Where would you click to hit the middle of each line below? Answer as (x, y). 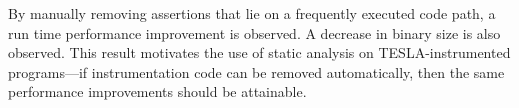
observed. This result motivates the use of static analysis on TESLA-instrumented (259, 52)
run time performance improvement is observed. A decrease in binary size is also (254, 32)
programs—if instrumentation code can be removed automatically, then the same (256, 71)
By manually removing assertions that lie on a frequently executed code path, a (252, 13)
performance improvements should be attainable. (157, 91)
